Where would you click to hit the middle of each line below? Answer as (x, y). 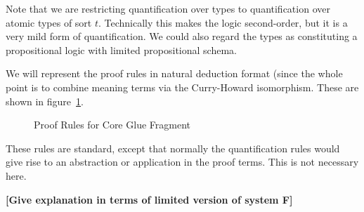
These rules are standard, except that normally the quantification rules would (173, 148)
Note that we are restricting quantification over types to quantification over (168, 8)
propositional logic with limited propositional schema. (121, 49)
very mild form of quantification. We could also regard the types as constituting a (182, 36)
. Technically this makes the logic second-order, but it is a (223, 22)
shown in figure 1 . (45, 101)
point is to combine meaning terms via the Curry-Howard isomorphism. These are (182, 87)
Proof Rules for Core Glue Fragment (112, 125)
